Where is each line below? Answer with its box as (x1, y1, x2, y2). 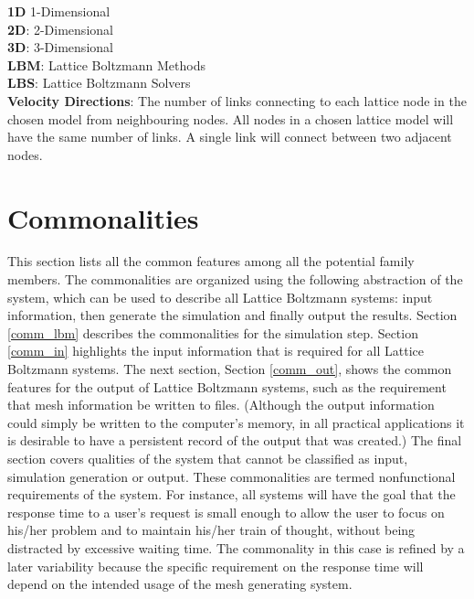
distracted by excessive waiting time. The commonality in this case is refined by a (7, 538, 465, 557)
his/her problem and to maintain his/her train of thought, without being (7, 520, 416, 540)
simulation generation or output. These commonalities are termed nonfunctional (7, 466, 456, 486)
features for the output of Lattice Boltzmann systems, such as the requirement (7, 377, 447, 396)
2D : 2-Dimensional (7, 19, 113, 38)
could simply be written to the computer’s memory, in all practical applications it (7, 412, 465, 432)
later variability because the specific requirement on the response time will (7, 556, 424, 575)
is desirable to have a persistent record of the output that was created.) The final (7, 431, 462, 450)
